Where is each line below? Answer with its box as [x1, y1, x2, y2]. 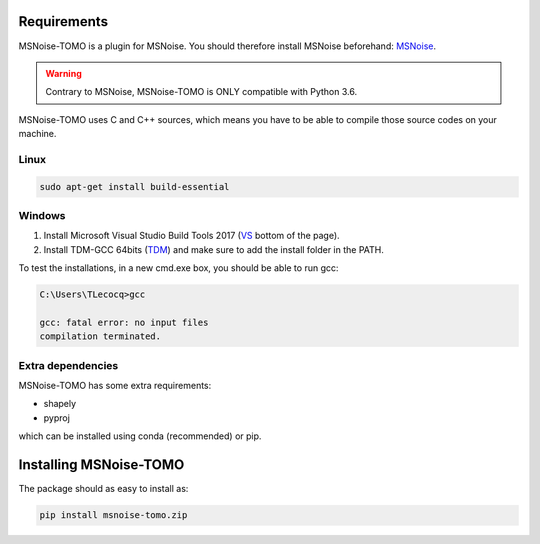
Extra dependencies [18, 358, 119, 372]
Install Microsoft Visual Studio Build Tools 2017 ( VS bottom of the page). [43, 230, 340, 242]
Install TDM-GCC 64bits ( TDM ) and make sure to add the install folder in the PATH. [43, 243, 385, 255]
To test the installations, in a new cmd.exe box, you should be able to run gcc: [18, 262, 339, 274]
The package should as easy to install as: [18, 483, 189, 495]
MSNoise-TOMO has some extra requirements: [18, 380, 212, 392]
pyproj [43, 411, 70, 424]
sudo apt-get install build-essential [39, 181, 230, 192]
